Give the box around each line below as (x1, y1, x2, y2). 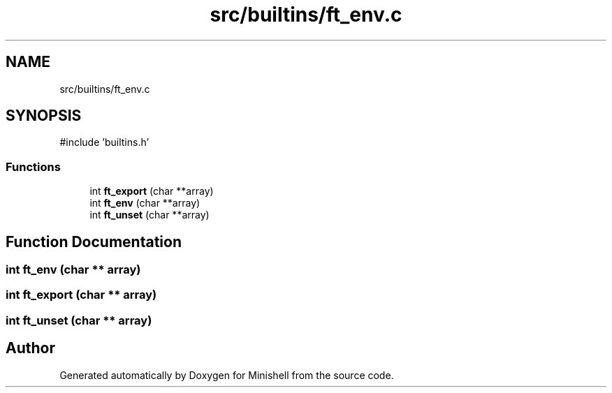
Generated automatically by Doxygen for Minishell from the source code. (59, 369, 394, 381)
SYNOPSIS (6, 107, 82, 125)
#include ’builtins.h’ (59, 136, 150, 149)
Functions (6, 159, 61, 174)
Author (6, 339, 55, 357)
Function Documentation (6, 232, 182, 251)
